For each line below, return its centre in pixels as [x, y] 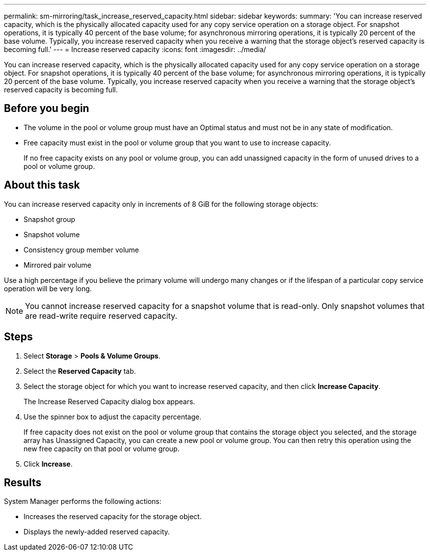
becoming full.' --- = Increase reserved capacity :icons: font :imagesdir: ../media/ [135, 49]
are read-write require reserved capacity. [101, 316]
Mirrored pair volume [57, 265]
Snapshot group [50, 219]
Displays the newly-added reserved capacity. [97, 532]
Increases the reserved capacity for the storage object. [113, 517]
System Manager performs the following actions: [83, 501]
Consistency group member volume [81, 250]
